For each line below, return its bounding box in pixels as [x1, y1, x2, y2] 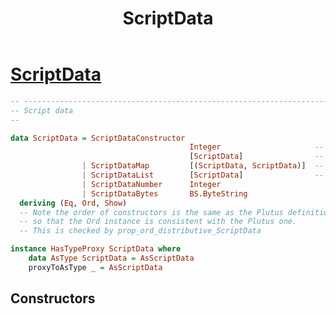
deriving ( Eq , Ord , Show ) [19, 198, 128, 208]
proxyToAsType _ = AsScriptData [28, 262, 163, 272]
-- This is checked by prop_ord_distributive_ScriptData [19, 226, 262, 236]
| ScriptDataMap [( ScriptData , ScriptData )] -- [81, 161, 325, 171]
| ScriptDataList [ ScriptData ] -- [81, 170, 325, 181]
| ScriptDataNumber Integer [81, 179, 222, 189]
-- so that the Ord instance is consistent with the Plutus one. [19, 217, 298, 227]
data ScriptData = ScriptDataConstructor [10, 133, 186, 143]
